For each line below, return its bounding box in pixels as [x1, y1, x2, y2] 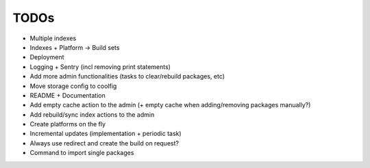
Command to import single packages [29, 149, 134, 157]
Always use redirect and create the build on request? [29, 139, 180, 147]
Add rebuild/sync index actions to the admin [29, 110, 155, 119]
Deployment [29, 53, 64, 61]
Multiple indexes [29, 34, 77, 42]
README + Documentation [29, 91, 106, 99]
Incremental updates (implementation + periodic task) [29, 130, 182, 138]
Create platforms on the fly [29, 120, 106, 128]
